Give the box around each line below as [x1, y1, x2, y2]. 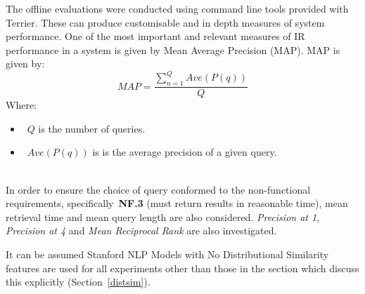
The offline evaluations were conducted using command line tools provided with [6, 1, 349, 15]
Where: [6, 98, 37, 112]
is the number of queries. [38, 121, 146, 135]
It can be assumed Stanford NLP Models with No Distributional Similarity [6, 247, 329, 262]
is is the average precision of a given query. [92, 145, 277, 159]
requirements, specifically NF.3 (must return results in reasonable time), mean [6, 196, 348, 211]
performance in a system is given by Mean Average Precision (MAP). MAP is [6, 42, 340, 57]
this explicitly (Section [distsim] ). [6, 274, 151, 289]
